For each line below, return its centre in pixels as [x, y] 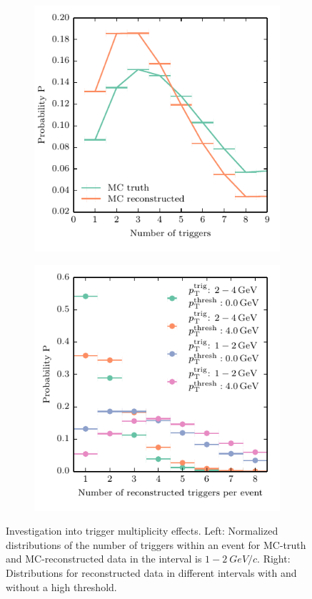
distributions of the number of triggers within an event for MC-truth [156, 544]
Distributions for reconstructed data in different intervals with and [151, 572]
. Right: [274, 559]
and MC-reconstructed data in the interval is [104, 559]
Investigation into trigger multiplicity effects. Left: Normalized [142, 531]
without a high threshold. [61, 586]
